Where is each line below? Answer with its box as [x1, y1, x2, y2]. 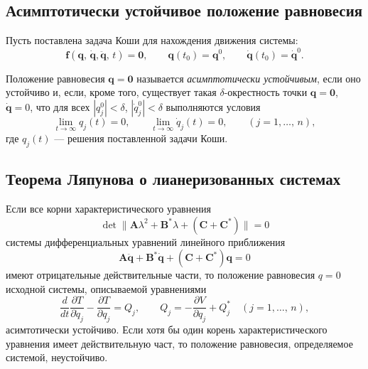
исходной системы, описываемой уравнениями [6, 281, 207, 296]
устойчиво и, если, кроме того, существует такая [6, 85, 217, 100]
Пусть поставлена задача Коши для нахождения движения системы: [6, 33, 298, 48]
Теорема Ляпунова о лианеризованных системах [6, 168, 341, 190]
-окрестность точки [224, 85, 308, 100]
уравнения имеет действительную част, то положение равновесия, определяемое [6, 336, 353, 351]
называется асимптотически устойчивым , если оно [136, 70, 361, 85]
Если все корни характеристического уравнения [6, 200, 211, 215]
